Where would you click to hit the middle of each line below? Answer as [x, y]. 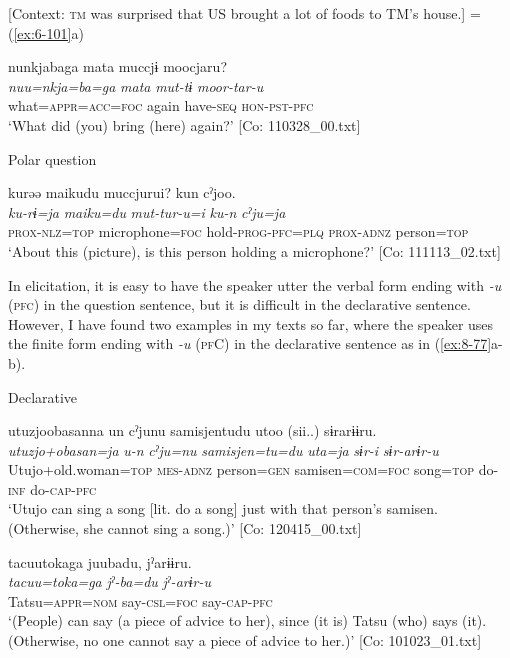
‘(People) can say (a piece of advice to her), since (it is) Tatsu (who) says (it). [247, 620]
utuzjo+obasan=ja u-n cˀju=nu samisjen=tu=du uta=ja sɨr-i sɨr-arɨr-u [223, 449]
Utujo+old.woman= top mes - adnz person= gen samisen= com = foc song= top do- [253, 469]
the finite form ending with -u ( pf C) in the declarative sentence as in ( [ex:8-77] [250, 343]
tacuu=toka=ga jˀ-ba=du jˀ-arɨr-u [110, 581]
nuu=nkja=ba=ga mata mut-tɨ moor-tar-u [136, 85]
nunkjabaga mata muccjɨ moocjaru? [117, 66]
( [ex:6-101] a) [46, 32]
